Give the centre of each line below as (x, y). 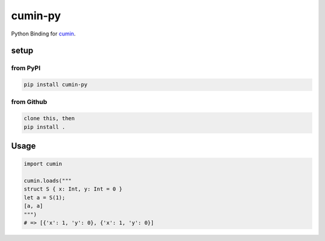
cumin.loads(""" (48, 181)
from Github (29, 102)
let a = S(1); (45, 197)
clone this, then (49, 118)
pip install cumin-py (56, 85)
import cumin (43, 164)
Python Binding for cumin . (43, 34)
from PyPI (26, 68)
